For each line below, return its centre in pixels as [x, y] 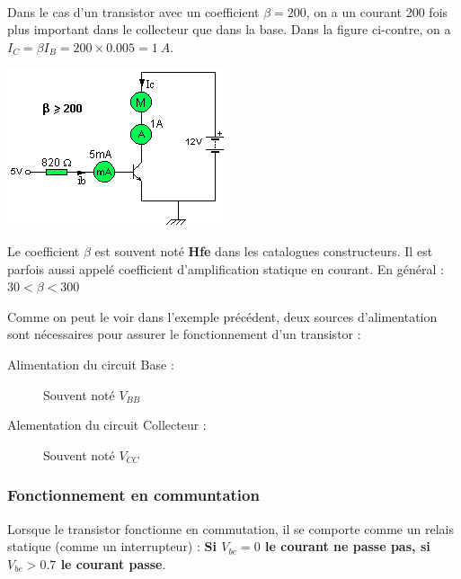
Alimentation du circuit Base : [91, 364]
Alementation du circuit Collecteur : [107, 425]
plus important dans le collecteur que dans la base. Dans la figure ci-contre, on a [229, 29]
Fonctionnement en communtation [133, 495]
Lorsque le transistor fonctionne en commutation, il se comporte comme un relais [230, 528]
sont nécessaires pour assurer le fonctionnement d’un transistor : [184, 334]
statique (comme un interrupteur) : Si [112, 546]
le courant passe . [113, 563]
